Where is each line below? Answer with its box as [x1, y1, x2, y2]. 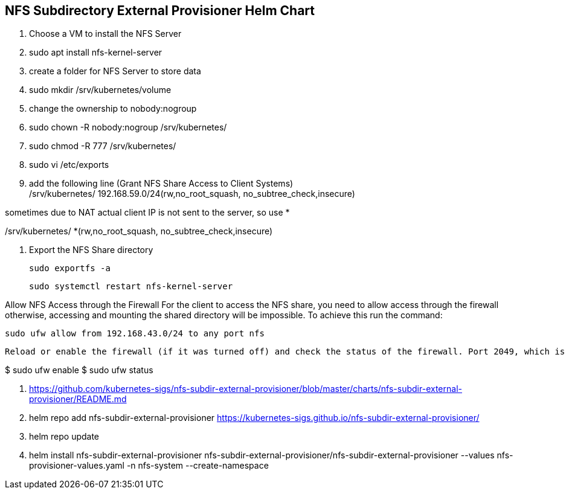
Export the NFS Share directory [29, 245, 153, 255]
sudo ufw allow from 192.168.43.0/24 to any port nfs [5, 329, 265, 339]
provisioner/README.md [29, 394, 127, 405]
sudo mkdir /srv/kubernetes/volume [29, 85, 172, 95]
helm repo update [29, 431, 100, 442]
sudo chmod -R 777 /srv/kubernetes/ [29, 141, 176, 152]
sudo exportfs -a [29, 263, 111, 274]
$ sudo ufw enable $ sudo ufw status [5, 365, 153, 376]
